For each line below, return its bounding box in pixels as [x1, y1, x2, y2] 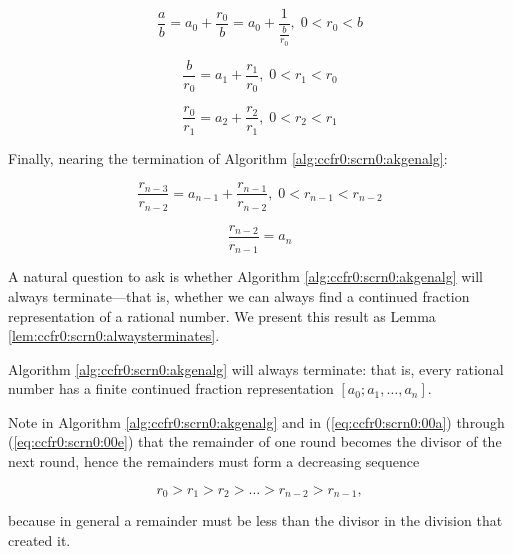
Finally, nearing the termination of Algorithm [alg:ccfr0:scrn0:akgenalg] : [8, 147, 448, 168]
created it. [8, 529, 71, 550]
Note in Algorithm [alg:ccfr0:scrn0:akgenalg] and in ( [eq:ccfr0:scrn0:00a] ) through [8, 411, 505, 432]
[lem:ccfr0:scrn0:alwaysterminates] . [8, 325, 220, 346]
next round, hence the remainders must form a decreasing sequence [8, 451, 420, 472]
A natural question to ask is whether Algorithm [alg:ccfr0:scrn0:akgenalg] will [8, 266, 483, 287]
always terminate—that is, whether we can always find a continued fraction [8, 285, 470, 306]
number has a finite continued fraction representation [8, 378, 334, 399]
